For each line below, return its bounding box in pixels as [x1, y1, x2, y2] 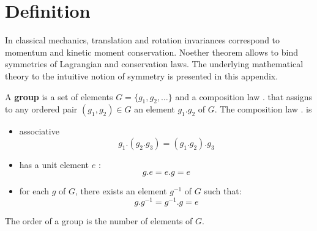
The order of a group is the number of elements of [5, 215, 193, 227]
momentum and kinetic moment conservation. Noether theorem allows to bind [5, 45, 298, 58]
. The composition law [214, 103, 298, 116]
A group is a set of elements [5, 90, 113, 103]
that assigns [267, 90, 313, 103]
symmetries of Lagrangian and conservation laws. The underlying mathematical [5, 57, 304, 70]
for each [19, 185, 50, 197]
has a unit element [19, 158, 89, 170]
